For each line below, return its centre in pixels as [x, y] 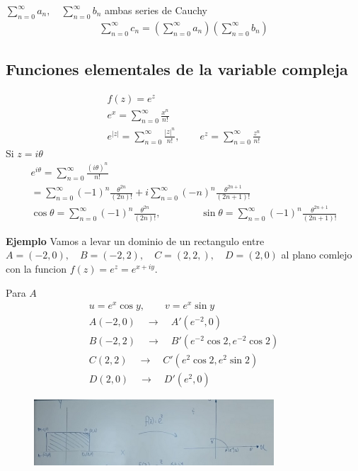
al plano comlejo [317, 255]
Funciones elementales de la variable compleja [177, 69]
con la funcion [36, 268]
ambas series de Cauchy [156, 10]
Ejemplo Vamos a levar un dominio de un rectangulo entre [135, 240]
